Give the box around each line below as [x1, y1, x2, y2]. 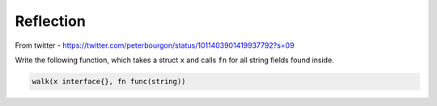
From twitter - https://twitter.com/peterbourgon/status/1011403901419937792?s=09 [15, 40, 295, 50]
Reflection [15, 12, 87, 30]
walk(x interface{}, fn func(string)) [32, 77, 186, 86]
